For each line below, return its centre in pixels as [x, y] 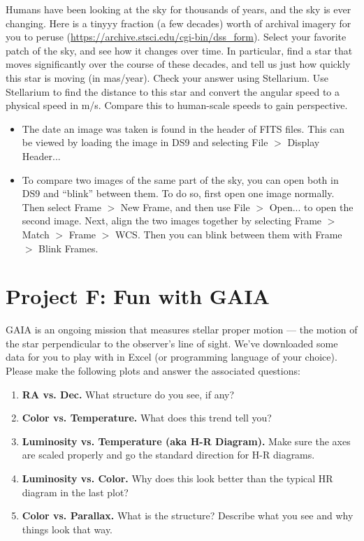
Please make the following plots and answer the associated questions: [153, 370]
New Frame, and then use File [185, 207]
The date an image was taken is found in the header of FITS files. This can [183, 128]
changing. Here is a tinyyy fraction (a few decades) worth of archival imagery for [179, 23]
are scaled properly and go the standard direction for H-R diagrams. [168, 455]
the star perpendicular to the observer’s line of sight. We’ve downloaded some [172, 343]
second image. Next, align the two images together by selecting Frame [172, 221]
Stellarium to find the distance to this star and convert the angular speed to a [173, 91]
